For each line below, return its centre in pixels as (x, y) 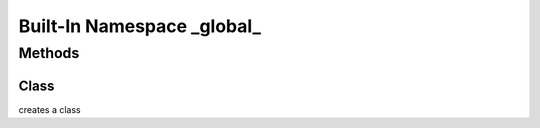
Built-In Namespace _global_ (140, 26)
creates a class (49, 109)
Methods (49, 53)
